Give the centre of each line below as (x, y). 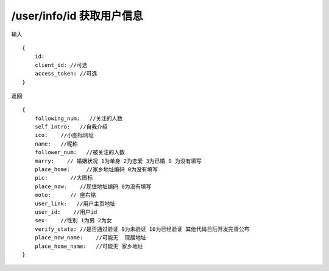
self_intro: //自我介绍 (71, 127)
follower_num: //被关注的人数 (80, 153)
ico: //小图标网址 (64, 135)
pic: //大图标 (64, 178)
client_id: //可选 (61, 65)
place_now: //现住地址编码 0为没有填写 (93, 186)
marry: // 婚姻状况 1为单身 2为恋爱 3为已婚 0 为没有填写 (118, 161)
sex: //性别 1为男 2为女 (73, 220)
